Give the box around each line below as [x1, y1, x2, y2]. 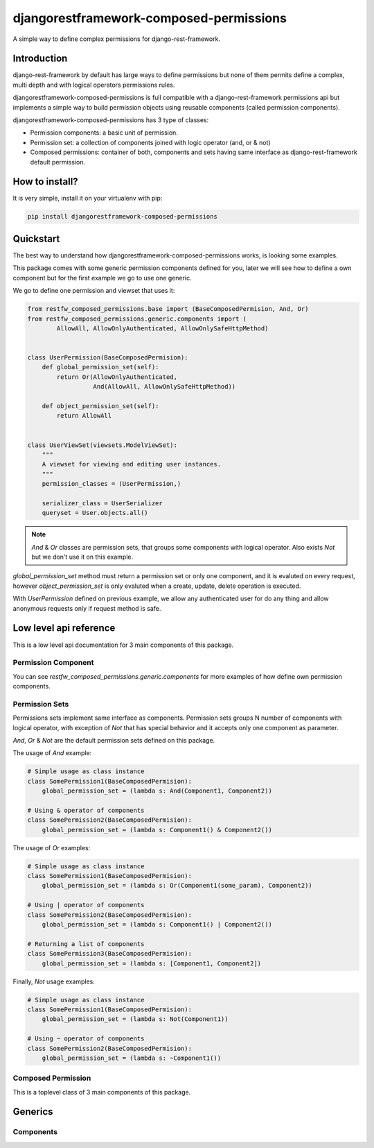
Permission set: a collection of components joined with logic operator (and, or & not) [30, 138, 271, 146]
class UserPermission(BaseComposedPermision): [27, 354, 188, 362]
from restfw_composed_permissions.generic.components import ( [27, 314, 247, 323]
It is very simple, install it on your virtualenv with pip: [12, 194, 163, 203]
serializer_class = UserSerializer [42, 499, 163, 507]
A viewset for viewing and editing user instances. [42, 460, 222, 469]
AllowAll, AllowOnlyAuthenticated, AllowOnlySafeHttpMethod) [56, 324, 269, 332]
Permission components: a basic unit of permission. [30, 128, 178, 137]
